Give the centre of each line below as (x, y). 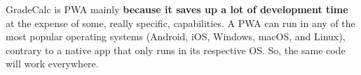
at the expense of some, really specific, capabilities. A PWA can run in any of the (180, 23)
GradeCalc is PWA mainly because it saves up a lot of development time (177, 9)
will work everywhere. (52, 64)
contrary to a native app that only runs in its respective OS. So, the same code (176, 50)
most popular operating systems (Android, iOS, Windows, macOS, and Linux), (176, 36)
